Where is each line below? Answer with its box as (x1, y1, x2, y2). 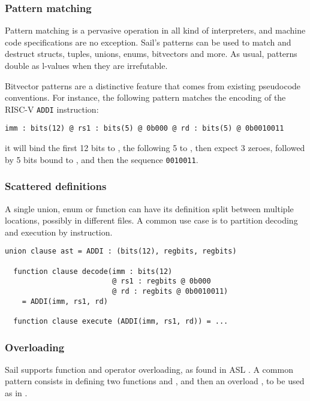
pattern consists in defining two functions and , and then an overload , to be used (5, 375, 305, 387)
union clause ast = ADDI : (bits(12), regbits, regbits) (5, 247, 237, 256)
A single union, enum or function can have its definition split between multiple (5, 202, 294, 215)
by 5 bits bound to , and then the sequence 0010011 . (5, 153, 198, 165)
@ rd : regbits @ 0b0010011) (112, 287, 228, 296)
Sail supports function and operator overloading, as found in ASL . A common (5, 363, 293, 375)
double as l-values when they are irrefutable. (5, 59, 168, 71)
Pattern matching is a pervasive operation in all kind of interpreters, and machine (5, 24, 306, 37)
